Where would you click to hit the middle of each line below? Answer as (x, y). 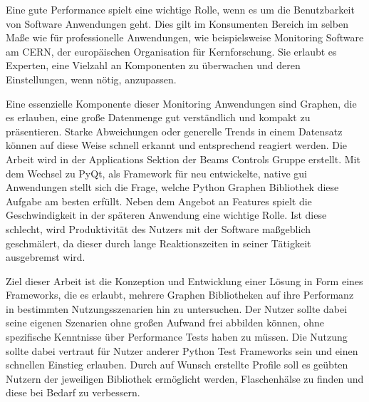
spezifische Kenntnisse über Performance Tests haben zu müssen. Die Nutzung (177, 337)
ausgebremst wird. (46, 257)
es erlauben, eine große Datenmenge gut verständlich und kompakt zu (158, 117)
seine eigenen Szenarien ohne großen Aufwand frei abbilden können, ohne (165, 323)
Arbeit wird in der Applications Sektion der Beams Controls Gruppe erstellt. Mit (183, 159)
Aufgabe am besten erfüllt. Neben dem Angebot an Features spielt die (159, 201)
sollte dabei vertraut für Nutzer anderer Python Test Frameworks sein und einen (182, 350)
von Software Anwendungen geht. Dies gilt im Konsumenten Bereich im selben (177, 23)
